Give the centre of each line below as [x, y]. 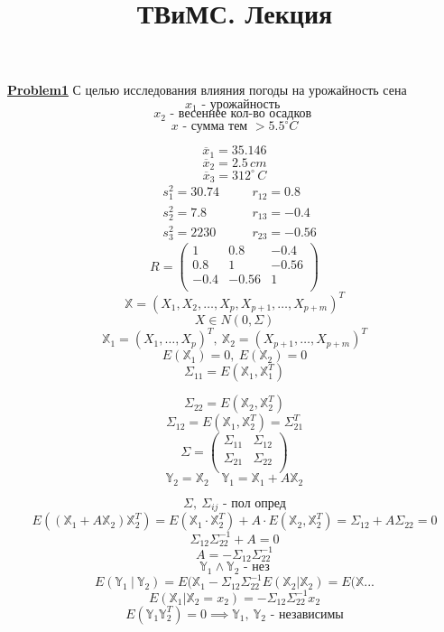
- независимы [307, 614]
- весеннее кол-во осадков [241, 114]
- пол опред [254, 503]
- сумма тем [215, 127]
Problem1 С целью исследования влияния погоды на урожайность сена [207, 90]
